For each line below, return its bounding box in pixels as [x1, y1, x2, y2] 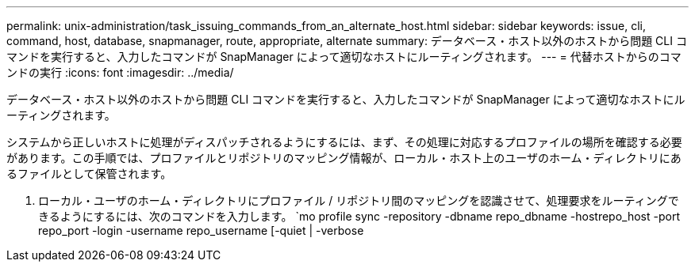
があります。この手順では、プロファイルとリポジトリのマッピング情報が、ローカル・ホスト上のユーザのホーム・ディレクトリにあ [6, 151, 682, 164]
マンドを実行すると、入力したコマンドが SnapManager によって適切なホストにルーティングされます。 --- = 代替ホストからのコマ [6, 50, 682, 63]
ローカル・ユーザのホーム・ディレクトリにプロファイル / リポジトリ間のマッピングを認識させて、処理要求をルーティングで [38, 194, 679, 207]
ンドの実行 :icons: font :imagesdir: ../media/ [6, 66, 234, 79]
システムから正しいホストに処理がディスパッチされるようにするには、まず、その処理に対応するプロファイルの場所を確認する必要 [6, 135, 682, 149]
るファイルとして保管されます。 [6, 167, 172, 180]
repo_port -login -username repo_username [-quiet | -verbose [38, 224, 364, 237]
